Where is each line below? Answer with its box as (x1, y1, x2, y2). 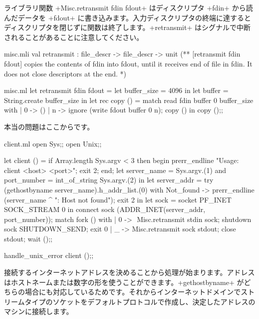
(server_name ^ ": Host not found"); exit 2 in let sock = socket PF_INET (4, 194, 232, 204)
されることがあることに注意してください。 (4, 31, 144, 42)
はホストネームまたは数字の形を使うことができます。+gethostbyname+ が (4, 276, 244, 287)
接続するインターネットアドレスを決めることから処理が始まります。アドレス (4, 267, 255, 277)
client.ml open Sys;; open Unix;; (4, 138, 102, 148)
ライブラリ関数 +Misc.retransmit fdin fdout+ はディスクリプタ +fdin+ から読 (4, 2, 253, 12)
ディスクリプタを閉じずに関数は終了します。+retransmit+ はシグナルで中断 (4, 22, 251, 32)
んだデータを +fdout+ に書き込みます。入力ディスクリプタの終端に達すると (4, 12, 252, 22)
